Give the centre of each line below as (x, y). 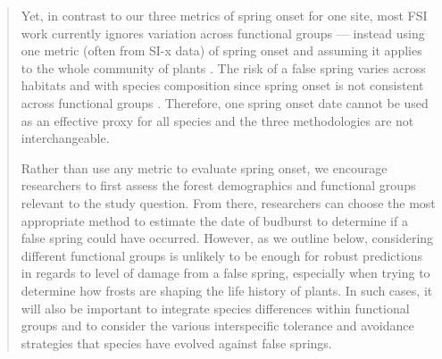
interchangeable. (65, 138)
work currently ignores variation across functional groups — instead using (223, 33)
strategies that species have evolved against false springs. (176, 342)
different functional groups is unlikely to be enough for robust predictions (222, 255)
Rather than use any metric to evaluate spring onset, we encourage (204, 167)
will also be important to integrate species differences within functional (215, 308)
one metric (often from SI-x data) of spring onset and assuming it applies (221, 50)
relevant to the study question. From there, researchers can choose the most (228, 202)
